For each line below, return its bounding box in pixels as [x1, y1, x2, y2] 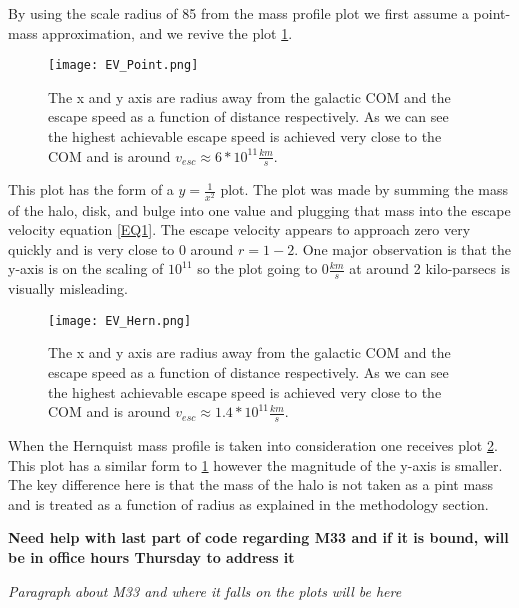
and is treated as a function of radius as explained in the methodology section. [8, 493, 489, 514]
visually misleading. [8, 278, 128, 299]
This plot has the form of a [8, 179, 174, 200]
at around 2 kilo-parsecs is [349, 258, 511, 279]
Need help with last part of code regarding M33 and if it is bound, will [8, 527, 509, 548]
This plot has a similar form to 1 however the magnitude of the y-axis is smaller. [8, 454, 503, 475]
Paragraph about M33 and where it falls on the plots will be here [8, 580, 402, 601]
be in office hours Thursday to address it [8, 547, 295, 568]
